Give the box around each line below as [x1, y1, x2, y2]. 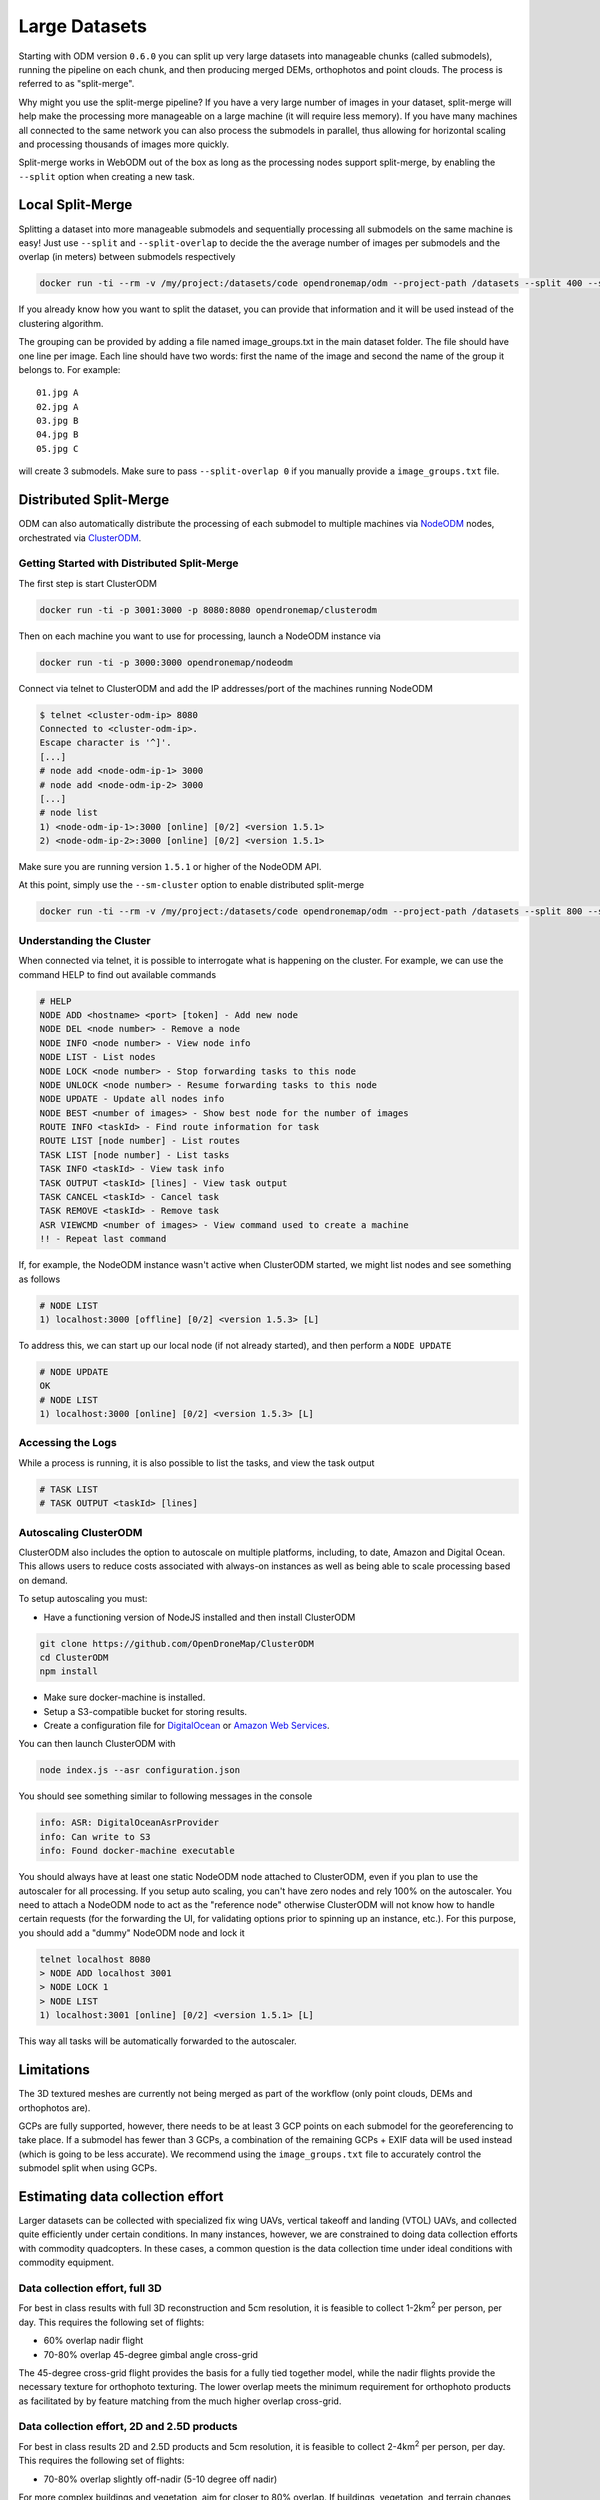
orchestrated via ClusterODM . [18, 531, 142, 544]
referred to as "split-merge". [18, 78, 135, 90]
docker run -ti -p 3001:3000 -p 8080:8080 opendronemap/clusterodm [39, 604, 378, 615]
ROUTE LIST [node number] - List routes [39, 1135, 240, 1147]
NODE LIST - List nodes [39, 1051, 157, 1063]
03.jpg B [36, 415, 79, 427]
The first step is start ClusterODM [18, 577, 157, 589]
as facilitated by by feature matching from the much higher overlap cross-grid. [18, 2395, 342, 2407]
